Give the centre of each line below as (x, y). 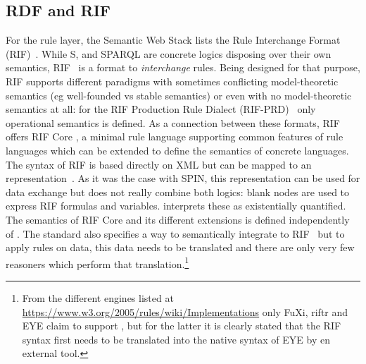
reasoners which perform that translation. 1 (97, 262)
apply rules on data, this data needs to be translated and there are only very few (180, 247)
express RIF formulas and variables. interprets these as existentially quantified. (176, 206)
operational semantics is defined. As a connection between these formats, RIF (173, 122)
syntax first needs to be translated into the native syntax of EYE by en (176, 339)
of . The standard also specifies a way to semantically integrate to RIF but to (175, 233)
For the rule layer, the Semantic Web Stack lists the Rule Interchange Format (173, 40)
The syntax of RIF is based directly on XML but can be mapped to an (159, 164)
